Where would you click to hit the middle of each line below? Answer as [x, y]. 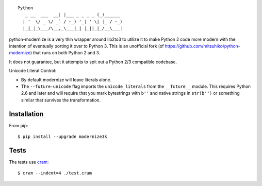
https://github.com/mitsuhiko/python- [202, 46]
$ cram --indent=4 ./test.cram [55, 173]
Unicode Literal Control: [33, 71]
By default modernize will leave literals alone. [66, 80]
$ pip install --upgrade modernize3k [63, 136]
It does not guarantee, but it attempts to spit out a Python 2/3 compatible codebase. [93, 62]
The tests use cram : [29, 162]
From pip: [19, 125]
